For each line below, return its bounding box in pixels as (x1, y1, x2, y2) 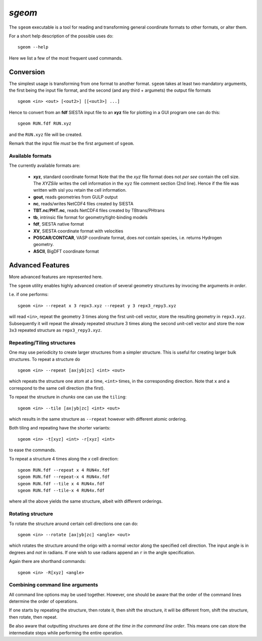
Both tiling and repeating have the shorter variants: (9, 425, 111, 431)
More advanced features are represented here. (9, 274, 103, 279)
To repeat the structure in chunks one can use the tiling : (9, 394, 127, 400)
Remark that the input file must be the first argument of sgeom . (9, 140, 134, 146)
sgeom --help (17, 44, 49, 50)
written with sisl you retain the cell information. (33, 187, 127, 193)
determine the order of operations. (9, 598, 79, 604)
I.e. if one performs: (9, 292, 49, 297)
